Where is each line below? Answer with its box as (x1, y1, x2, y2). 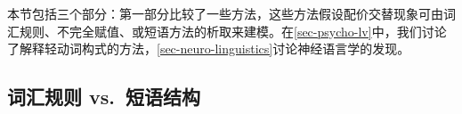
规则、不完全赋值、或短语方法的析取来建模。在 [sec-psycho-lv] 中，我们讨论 (19, 21, 447, 40)
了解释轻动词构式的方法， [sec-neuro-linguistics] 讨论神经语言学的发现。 (7, 39, 410, 58)
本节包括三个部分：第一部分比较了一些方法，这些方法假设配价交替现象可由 (7, 4, 443, 22)
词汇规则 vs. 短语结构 (7, 83, 201, 110)
